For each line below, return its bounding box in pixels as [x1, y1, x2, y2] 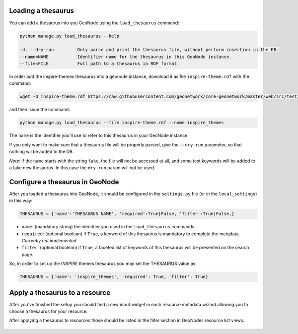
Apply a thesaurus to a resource [9, 288, 111, 297]
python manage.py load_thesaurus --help [19, 33, 119, 39]
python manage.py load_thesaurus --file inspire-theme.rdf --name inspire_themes [19, 120, 224, 126]
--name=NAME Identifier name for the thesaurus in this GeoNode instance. [19, 54, 232, 60]
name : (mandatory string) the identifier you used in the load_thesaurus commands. [21, 224, 196, 230]
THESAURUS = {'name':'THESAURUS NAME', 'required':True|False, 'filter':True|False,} [19, 211, 234, 217]
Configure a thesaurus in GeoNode [9, 178, 119, 186]
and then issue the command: [9, 107, 71, 113]
